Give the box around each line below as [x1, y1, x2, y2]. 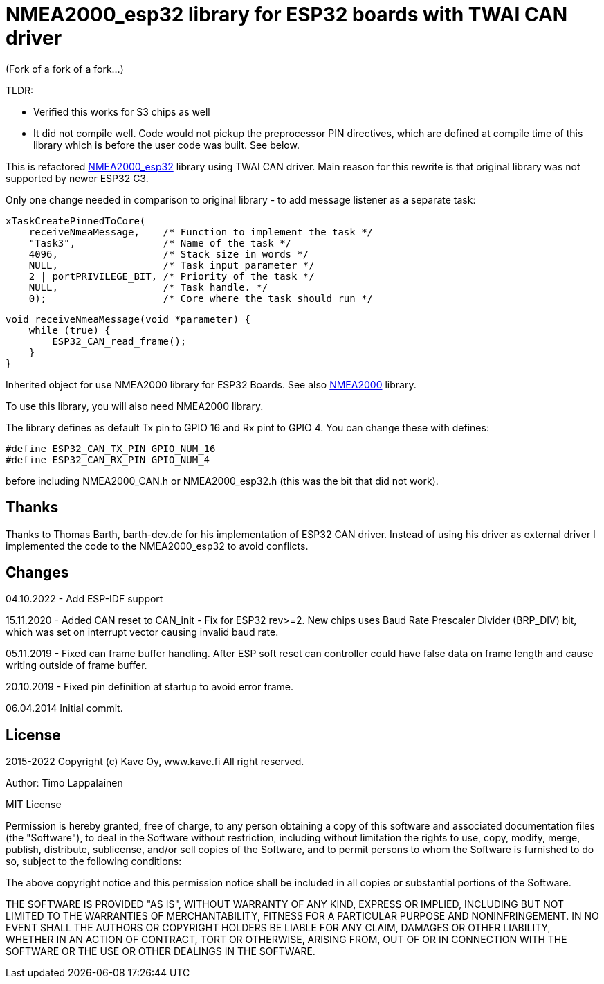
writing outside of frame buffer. [6, 659, 147, 672]
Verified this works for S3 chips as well [33, 105, 210, 118]
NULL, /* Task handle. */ [28, 281, 268, 293]
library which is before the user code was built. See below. [33, 138, 300, 151]
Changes [6, 564, 69, 582]
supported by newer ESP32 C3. [6, 172, 149, 184]
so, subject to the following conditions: [6, 855, 182, 868]
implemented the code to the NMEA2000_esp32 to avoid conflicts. [6, 539, 309, 552]
